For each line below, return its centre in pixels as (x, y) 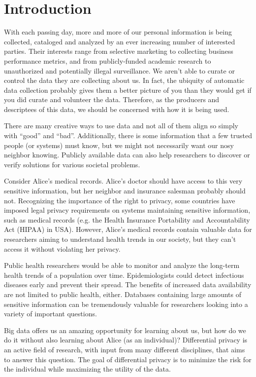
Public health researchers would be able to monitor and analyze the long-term (122, 265)
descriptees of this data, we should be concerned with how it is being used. (117, 109)
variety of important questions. (50, 314)
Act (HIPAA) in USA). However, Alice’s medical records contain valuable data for (128, 229)
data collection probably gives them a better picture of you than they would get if (128, 90)
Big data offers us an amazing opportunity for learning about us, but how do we (125, 330)
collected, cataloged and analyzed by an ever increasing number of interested (120, 41)
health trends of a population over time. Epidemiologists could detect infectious (124, 275)
